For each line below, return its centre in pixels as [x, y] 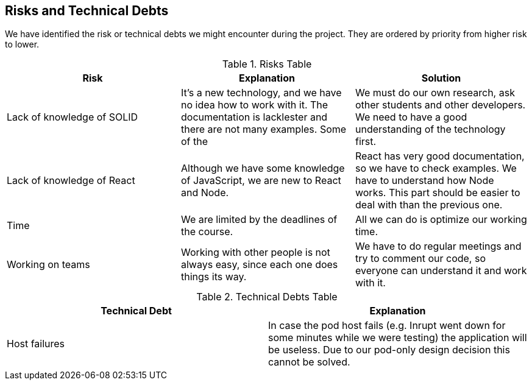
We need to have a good [411, 117]
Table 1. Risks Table [267, 64]
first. [366, 142]
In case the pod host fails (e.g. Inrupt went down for [387, 326]
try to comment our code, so [420, 259]
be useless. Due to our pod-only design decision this [389, 350]
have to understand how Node [424, 181]
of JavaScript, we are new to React [261, 181]
